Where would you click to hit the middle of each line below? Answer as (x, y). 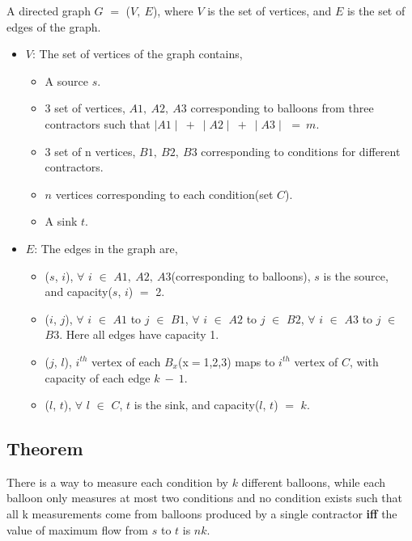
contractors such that (98, 123)
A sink (61, 221)
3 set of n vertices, (90, 151)
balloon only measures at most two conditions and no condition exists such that (205, 498)
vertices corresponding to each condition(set (164, 194)
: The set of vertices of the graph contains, (137, 54)
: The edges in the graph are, (106, 248)
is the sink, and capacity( (197, 405)
